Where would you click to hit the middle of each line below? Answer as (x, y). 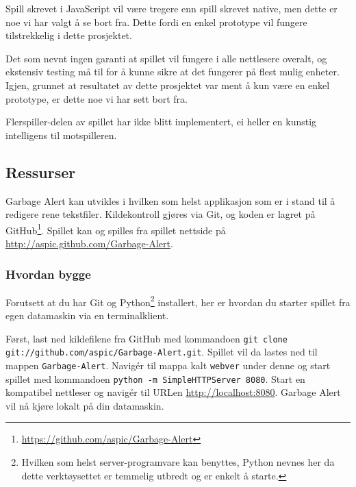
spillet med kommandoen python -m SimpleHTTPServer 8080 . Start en (155, 378)
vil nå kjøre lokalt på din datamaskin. (85, 405)
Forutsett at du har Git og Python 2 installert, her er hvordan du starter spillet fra (178, 301)
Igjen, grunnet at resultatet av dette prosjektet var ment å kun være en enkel (168, 85)
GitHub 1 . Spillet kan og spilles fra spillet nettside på (116, 229)
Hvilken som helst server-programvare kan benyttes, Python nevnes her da (178, 462)
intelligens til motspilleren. (61, 135)
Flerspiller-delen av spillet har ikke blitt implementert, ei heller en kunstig (161, 122)
